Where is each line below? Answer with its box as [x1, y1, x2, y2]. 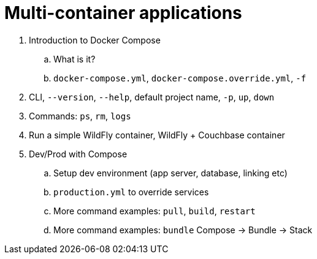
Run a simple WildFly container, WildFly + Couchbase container [29, 129, 285, 140]
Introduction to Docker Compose [29, 34, 161, 45]
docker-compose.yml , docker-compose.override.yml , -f [53, 72, 307, 83]
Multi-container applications [4, 2, 242, 23]
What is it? [53, 53, 96, 64]
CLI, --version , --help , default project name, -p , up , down [29, 91, 275, 102]
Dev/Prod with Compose [29, 148, 128, 159]
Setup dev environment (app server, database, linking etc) [53, 167, 288, 178]
